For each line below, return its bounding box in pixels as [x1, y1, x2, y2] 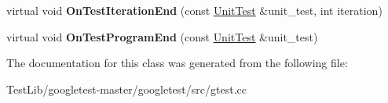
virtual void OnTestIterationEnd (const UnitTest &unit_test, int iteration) [6, 2, 383, 18]
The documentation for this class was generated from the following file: [6, 55, 348, 71]
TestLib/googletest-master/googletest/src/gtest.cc [6, 80, 247, 97]
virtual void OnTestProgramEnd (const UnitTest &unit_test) [6, 28, 318, 44]
